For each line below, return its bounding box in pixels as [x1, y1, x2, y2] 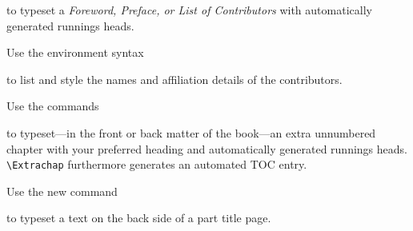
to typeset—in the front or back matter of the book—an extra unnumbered [6, 124, 376, 141]
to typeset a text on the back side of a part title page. [6, 209, 271, 226]
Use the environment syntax [6, 44, 144, 61]
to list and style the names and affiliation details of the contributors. [6, 70, 343, 87]
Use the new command [6, 182, 118, 199]
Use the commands [6, 98, 99, 114]
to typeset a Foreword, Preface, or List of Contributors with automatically [6, 2, 372, 18]
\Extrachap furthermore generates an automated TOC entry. [6, 156, 307, 173]
